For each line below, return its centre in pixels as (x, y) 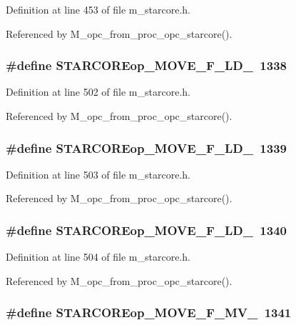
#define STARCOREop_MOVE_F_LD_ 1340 (146, 230)
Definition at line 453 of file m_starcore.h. (98, 9)
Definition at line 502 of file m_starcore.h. (98, 92)
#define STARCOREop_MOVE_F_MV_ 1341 (149, 312)
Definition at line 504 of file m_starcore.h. (98, 257)
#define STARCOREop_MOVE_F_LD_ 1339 (146, 147)
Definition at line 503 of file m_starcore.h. (98, 174)
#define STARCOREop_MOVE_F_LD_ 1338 (146, 65)
